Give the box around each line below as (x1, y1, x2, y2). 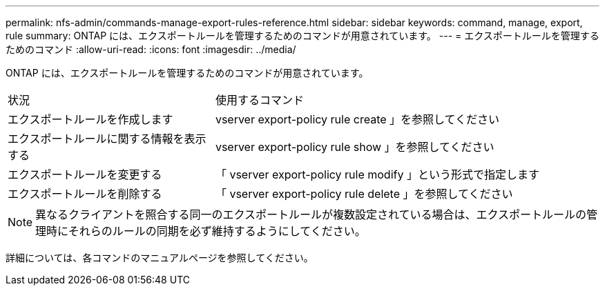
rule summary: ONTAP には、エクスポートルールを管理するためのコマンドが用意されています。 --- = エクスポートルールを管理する (6, 30, 599, 41)
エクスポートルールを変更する (8, 168, 162, 181)
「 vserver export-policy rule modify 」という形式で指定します (215, 168, 539, 181)
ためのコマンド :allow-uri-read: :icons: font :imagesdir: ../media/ (6, 43, 296, 55)
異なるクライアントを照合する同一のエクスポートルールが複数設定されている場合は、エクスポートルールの (35, 208, 586, 221)
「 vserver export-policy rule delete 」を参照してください (215, 187, 513, 201)
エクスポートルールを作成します (8, 112, 173, 126)
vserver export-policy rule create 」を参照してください (215, 112, 500, 126)
